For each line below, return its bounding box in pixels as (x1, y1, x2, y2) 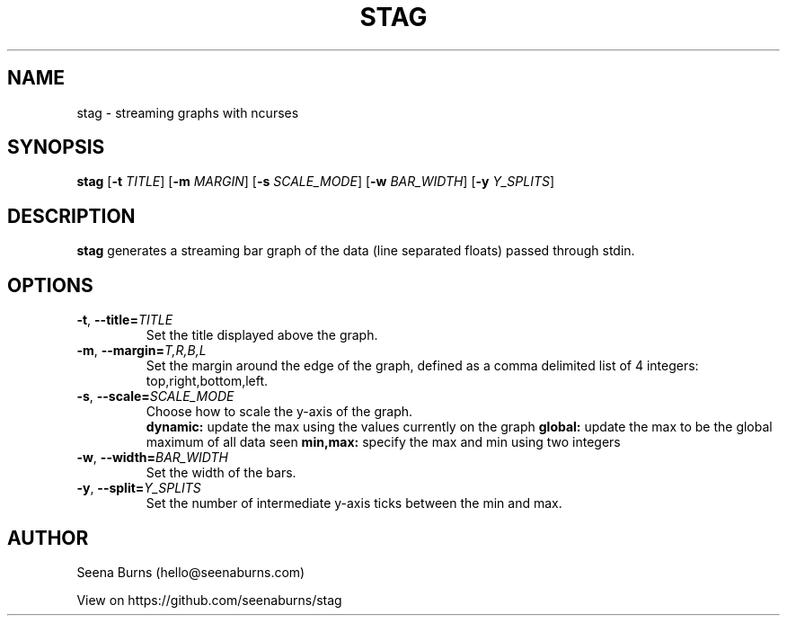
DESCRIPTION (7, 204, 136, 227)
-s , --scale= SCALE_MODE (76, 388, 234, 405)
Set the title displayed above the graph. (146, 327, 378, 343)
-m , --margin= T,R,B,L (76, 343, 207, 359)
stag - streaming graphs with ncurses (76, 104, 299, 120)
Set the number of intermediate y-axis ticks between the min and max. (146, 495, 562, 512)
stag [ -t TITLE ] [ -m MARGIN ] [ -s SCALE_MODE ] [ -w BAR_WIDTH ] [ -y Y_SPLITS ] (76, 174, 555, 190)
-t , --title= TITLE (76, 312, 173, 328)
